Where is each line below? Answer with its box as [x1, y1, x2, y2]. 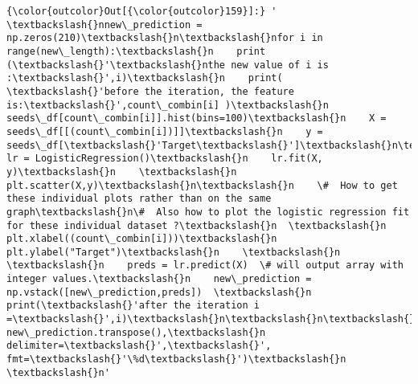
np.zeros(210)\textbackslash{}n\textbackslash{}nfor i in [6, 32, 323, 44]
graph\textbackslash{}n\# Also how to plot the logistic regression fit [6, 206, 410, 218]
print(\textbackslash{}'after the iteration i [6, 300, 260, 312]
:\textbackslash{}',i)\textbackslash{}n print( [6, 72, 283, 84]
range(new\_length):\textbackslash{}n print [6, 45, 266, 57]
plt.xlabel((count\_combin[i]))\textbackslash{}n [6, 233, 277, 245]
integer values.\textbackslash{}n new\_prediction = [6, 273, 312, 285]
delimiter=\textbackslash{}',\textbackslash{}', [6, 340, 272, 352]
